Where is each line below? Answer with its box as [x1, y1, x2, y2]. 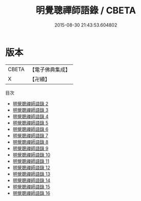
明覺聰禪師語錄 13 [12, 171, 51, 177]
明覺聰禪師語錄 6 [12, 126, 49, 132]
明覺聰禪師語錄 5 [12, 120, 49, 126]
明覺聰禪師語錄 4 [12, 113, 49, 119]
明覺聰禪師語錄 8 [12, 139, 49, 145]
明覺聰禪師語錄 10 [12, 151, 51, 158]
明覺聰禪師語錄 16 [12, 190, 51, 196]
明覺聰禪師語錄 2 [12, 100, 49, 106]
